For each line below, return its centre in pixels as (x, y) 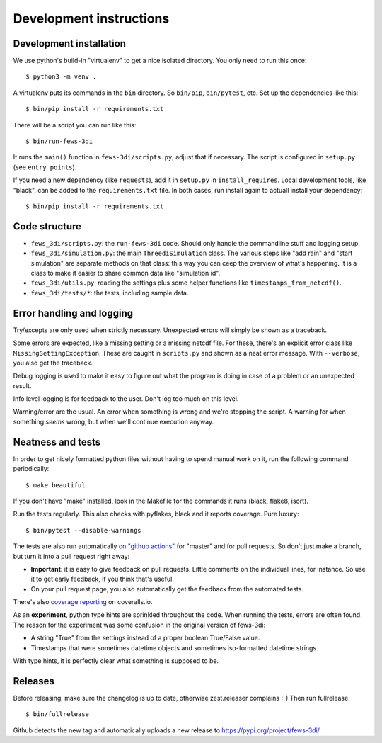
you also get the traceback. (53, 363)
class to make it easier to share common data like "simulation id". (126, 273)
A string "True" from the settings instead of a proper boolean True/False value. (145, 638)
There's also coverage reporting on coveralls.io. (83, 602)
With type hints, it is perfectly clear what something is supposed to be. (116, 661)
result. (22, 385)
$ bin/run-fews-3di (59, 141)
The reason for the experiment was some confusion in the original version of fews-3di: (139, 625)
